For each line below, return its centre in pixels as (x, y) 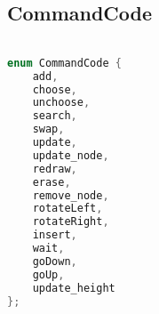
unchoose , (61, 103)
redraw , (55, 169)
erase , (52, 182)
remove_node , (71, 195)
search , (55, 116)
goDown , (55, 261)
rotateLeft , (68, 209)
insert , (55, 235)
